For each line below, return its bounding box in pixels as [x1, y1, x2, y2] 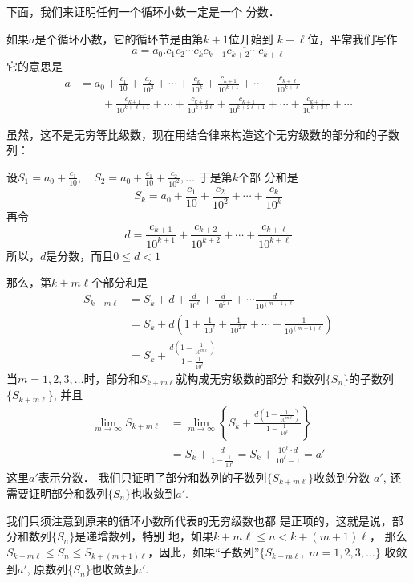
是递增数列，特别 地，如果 [75, 528, 213, 544]
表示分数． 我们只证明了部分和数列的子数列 [38, 468, 267, 485]
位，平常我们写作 [307, 30, 398, 47]
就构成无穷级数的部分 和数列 [176, 369, 326, 386]
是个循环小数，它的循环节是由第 [34, 30, 204, 47]
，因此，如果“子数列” [148, 543, 260, 560]
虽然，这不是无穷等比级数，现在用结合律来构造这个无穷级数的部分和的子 [6, 125, 388, 142]
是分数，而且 [46, 247, 114, 263]
